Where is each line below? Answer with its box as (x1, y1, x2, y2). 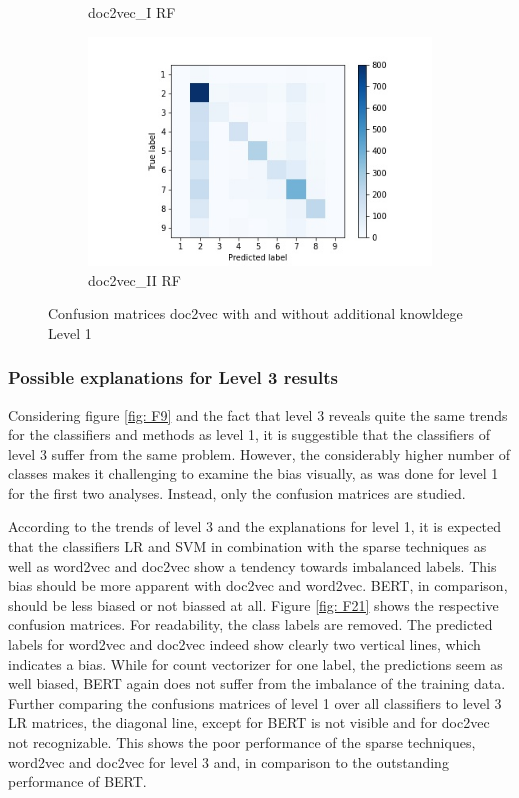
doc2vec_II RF (88, 269, 181, 290)
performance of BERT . (8, 771, 147, 792)
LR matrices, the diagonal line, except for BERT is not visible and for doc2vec (8, 712, 490, 733)
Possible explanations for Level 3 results (8, 365, 338, 390)
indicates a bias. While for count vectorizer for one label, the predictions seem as (8, 653, 503, 674)
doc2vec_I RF (88, 2, 176, 22)
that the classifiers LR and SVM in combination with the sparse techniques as (8, 536, 487, 557)
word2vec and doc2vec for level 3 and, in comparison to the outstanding (8, 751, 449, 772)
